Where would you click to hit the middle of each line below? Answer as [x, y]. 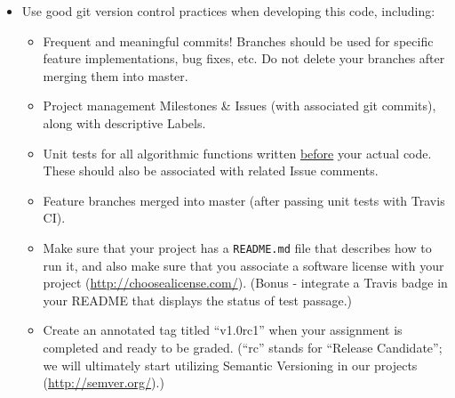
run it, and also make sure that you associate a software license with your [243, 265]
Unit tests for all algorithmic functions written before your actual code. [237, 153]
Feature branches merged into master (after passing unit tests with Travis [244, 200]
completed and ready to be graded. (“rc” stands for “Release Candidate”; [243, 347]
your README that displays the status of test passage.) [198, 300]
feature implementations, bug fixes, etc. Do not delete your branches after [244, 58]
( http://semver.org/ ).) [104, 382]
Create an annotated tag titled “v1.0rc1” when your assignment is [223, 330]
